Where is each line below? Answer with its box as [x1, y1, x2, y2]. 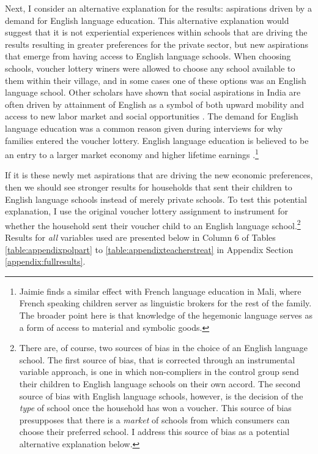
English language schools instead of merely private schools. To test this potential [5, 192, 307, 205]
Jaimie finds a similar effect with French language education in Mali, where [19, 284, 301, 297]
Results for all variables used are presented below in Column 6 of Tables [5, 231, 276, 243]
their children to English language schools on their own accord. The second [19, 377, 301, 390]
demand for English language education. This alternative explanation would [5, 13, 289, 26]
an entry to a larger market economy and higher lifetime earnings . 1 [5, 146, 259, 161]
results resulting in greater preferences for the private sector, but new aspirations [5, 37, 308, 50]
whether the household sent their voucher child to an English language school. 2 [5, 217, 301, 232]
